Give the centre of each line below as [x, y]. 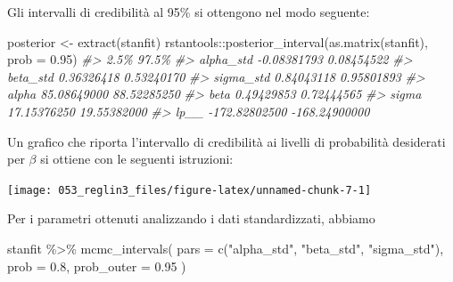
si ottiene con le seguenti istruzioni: [137, 159]
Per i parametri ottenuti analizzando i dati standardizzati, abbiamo [191, 218]
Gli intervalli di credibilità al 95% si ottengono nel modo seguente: [189, 12]
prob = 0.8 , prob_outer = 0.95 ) [97, 266]
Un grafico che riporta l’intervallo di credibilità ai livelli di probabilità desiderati [226, 141]
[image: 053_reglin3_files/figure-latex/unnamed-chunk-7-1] [189, 190]
